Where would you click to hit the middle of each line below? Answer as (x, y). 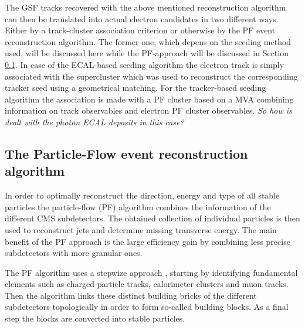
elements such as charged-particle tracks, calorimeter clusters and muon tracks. (147, 284)
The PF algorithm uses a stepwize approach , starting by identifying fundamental (151, 272)
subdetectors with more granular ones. (74, 253)
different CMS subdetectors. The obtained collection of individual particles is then (152, 218)
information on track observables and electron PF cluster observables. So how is (148, 110)
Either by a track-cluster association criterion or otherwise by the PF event (140, 30)
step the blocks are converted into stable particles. (95, 318)
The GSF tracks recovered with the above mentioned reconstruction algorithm (145, 7)
